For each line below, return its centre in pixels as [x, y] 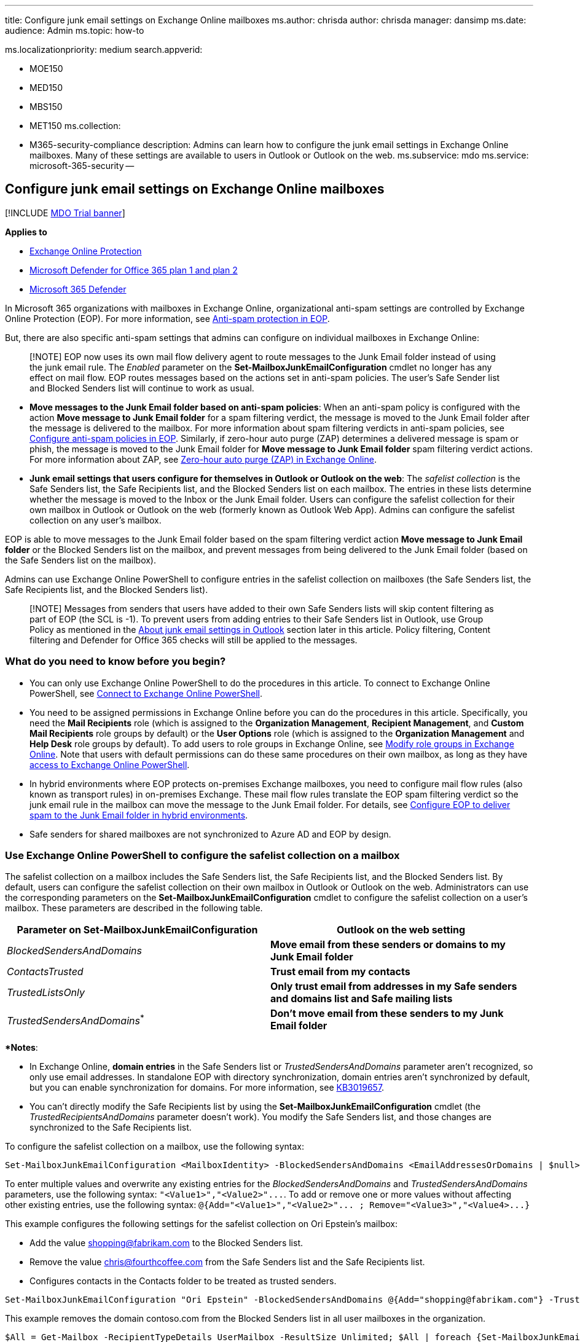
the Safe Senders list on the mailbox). [81, 560]
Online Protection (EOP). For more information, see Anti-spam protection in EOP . [167, 318]
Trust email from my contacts [340, 972]
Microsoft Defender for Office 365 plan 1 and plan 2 [134, 270]
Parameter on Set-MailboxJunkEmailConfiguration [137, 930]
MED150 [46, 88]
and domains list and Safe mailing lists [362, 999]
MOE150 [46, 69]
